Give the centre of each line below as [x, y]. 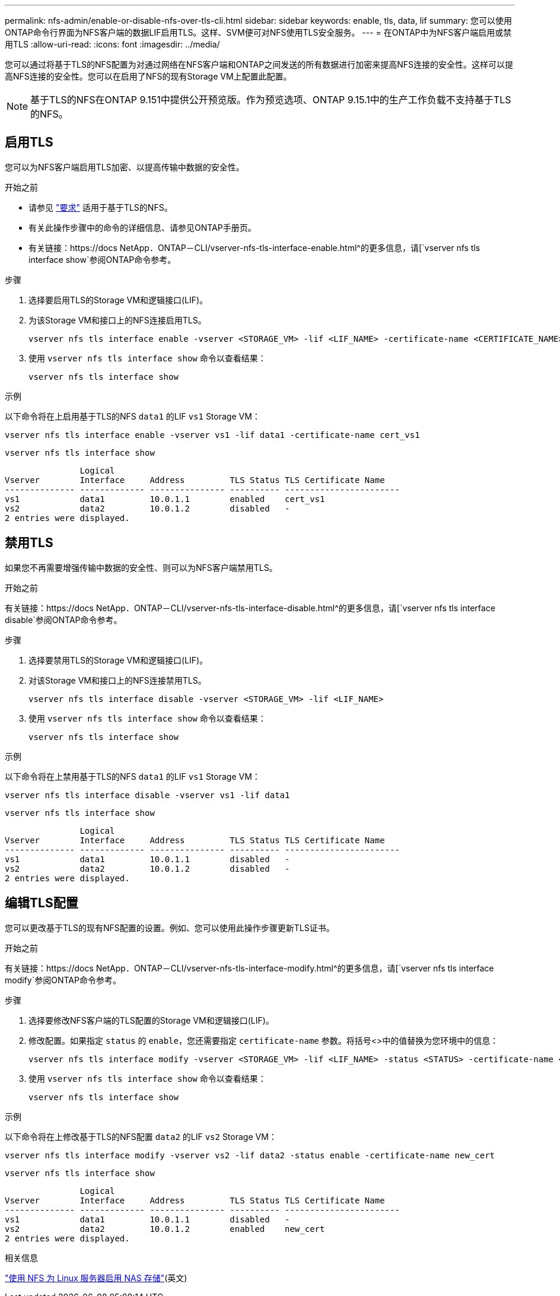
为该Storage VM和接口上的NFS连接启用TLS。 [117, 320]
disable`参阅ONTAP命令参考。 [63, 620]
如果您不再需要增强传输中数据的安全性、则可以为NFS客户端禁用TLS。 [141, 567]
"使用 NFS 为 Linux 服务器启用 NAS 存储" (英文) [96, 1278]
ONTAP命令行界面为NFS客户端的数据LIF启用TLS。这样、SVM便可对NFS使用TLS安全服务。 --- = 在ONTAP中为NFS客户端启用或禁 [258, 32]
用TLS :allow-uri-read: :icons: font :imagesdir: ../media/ [112, 44]
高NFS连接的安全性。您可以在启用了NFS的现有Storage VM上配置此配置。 [148, 76]
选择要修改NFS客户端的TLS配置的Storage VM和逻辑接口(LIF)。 [151, 1020]
